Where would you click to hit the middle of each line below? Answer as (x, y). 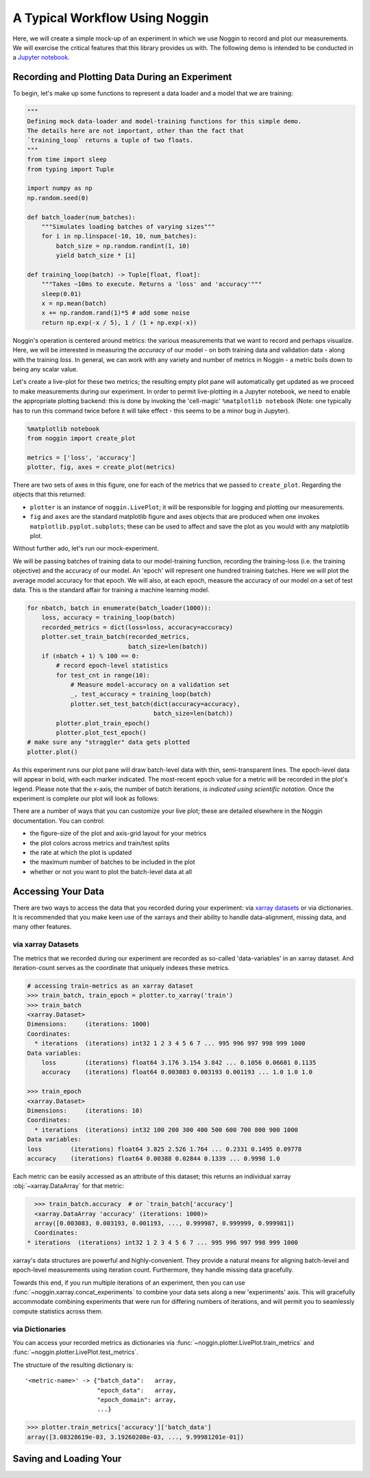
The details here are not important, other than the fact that (136, 131)
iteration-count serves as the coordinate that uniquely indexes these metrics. (121, 967)
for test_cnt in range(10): (103, 675)
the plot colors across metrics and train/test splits (100, 843)
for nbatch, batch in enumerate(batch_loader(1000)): (119, 608)
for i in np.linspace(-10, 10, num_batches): (119, 236)
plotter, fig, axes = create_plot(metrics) (101, 467)
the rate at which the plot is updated (81, 852)
